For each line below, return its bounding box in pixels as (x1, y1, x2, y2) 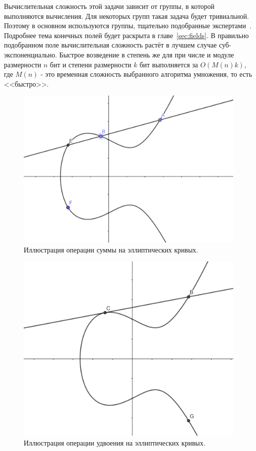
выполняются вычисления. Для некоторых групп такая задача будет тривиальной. (4, 10, 249, 21)
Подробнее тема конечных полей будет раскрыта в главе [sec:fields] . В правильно (4, 30, 249, 40)
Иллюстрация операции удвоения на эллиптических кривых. (24, 437, 206, 448)
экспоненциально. (4, 49, 57, 59)
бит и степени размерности (50, 59, 131, 69)
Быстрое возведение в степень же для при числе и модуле (59, 49, 234, 59)
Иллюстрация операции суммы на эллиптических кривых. (24, 244, 198, 254)
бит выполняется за (139, 59, 198, 69)
